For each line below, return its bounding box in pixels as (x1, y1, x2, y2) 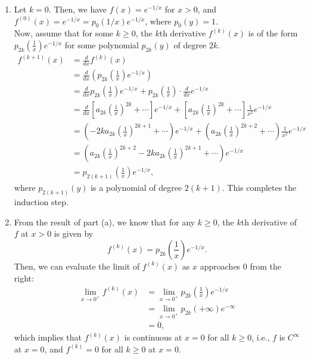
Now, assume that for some (14, 27, 114, 39)
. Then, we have (48, 3, 107, 15)
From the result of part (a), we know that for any (14, 215, 195, 228)
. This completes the (222, 181, 297, 194)
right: (14, 271, 34, 284)
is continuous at (124, 331, 182, 343)
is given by (54, 227, 94, 240)
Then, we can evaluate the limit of (14, 259, 140, 272)
